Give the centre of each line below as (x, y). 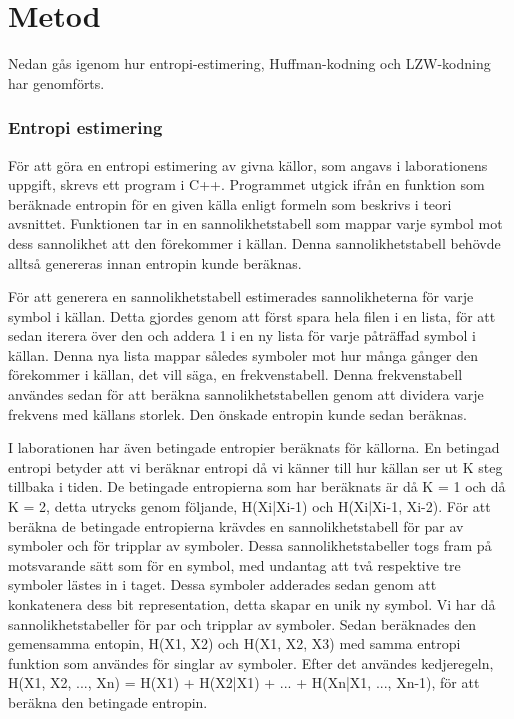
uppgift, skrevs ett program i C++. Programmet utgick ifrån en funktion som (246, 184)
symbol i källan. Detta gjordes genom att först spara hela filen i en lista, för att (252, 315)
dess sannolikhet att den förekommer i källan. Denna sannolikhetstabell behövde (254, 242)
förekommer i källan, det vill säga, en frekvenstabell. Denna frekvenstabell (235, 374)
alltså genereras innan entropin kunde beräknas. (155, 262)
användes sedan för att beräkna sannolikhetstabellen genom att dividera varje (246, 394)
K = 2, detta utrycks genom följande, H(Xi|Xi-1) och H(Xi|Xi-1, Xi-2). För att (249, 506)
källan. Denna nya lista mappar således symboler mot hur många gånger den (243, 354)
